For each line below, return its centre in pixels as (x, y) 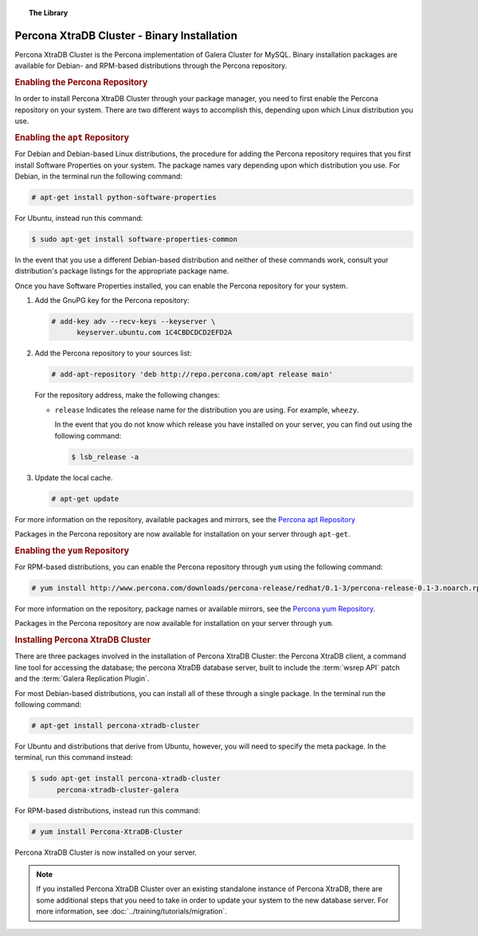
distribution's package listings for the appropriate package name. (122, 271)
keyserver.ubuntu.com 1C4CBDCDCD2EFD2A (155, 332)
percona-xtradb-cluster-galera (118, 790)
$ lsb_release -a (105, 457)
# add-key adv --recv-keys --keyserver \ (133, 322)
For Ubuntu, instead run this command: (79, 218)
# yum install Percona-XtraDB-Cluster (107, 832)
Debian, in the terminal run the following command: (99, 176)
